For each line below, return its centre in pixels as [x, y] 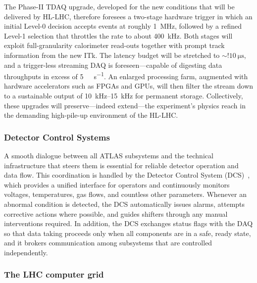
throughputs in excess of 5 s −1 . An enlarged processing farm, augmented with [126, 75]
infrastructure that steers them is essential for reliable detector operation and [121, 165]
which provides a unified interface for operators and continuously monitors [117, 184]
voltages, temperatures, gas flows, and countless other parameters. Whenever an [125, 194]
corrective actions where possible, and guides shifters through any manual [116, 213]
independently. [26, 252]
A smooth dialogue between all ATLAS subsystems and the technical [109, 155]
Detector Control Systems [57, 137]
